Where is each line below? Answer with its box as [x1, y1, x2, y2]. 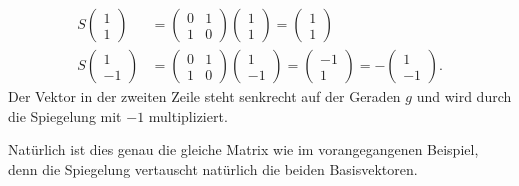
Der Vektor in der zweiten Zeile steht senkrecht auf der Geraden [8, 86, 401, 107]
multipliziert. [148, 105, 228, 126]
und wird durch [416, 86, 512, 107]
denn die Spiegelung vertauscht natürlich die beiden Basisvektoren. [8, 158, 418, 179]
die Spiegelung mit [8, 105, 122, 126]
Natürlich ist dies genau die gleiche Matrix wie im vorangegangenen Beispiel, [8, 139, 479, 160]
